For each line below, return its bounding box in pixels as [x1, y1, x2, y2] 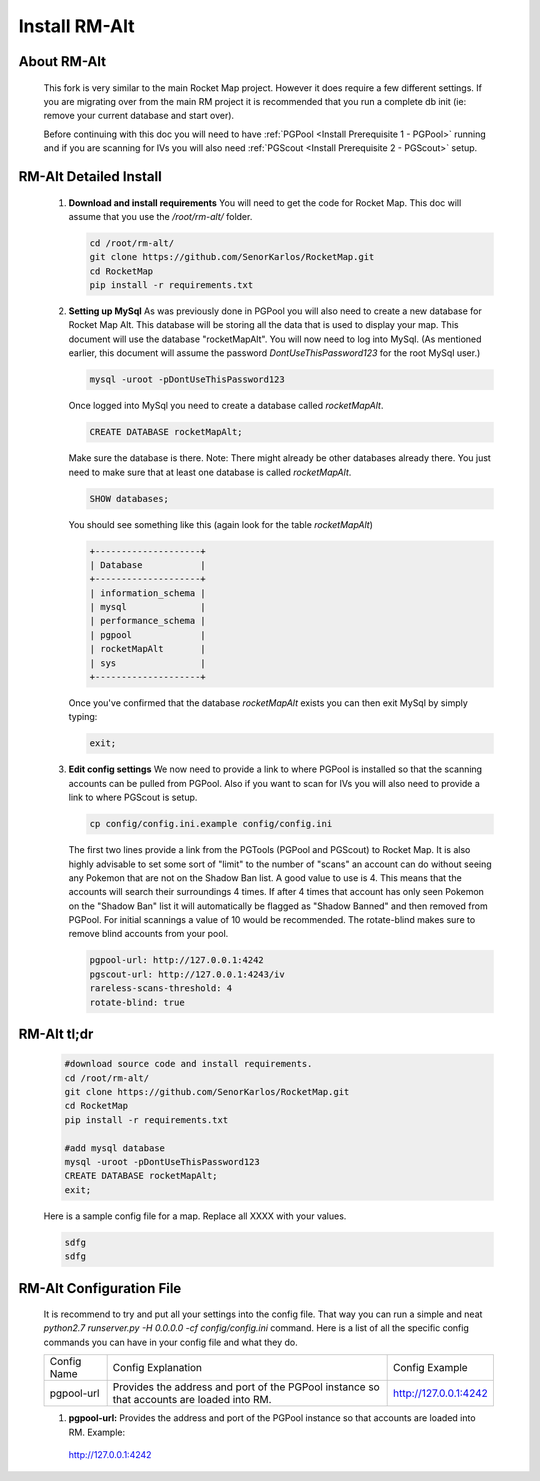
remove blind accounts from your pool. [68, 928, 229, 940]
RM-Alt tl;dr [18, 1026, 94, 1043]
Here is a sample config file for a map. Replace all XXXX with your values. [43, 1210, 347, 1222]
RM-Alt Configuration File [18, 1280, 182, 1297]
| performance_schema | [89, 615, 207, 627]
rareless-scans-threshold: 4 [89, 983, 233, 994]
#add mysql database [64, 1142, 165, 1154]
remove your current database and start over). [43, 110, 235, 122]
